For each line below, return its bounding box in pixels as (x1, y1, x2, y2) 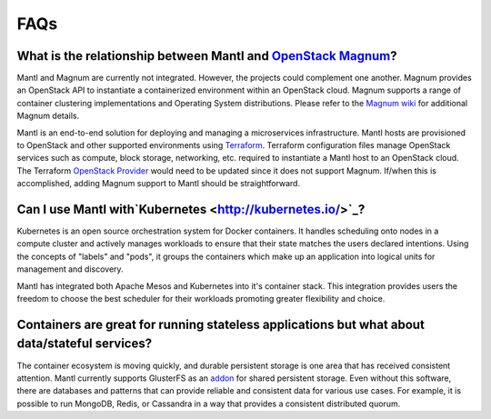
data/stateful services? (16, 336, 153, 352)
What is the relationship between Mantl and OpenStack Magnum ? (16, 48, 397, 64)
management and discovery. (16, 264, 124, 274)
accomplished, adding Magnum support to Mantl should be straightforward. (16, 178, 300, 189)
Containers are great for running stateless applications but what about (16, 316, 425, 332)
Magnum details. (16, 110, 80, 122)
